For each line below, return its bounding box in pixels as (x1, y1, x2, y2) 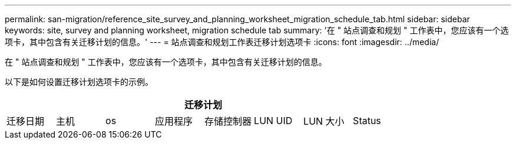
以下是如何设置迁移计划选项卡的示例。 (5, 77, 153, 87)
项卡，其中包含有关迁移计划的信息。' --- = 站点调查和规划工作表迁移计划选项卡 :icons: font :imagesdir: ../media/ (5, 37, 439, 47)
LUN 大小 (303, 115, 345, 127)
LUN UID (254, 115, 293, 126)
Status (353, 115, 381, 126)
